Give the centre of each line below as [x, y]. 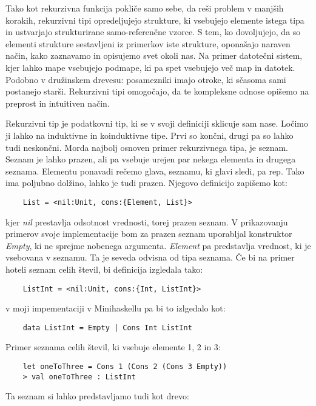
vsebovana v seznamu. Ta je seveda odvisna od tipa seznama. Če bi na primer [150, 257]
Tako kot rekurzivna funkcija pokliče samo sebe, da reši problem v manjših [145, 8]
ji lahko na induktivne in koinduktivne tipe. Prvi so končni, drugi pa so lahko [150, 135]
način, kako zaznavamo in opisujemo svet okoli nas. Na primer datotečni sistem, [154, 55]
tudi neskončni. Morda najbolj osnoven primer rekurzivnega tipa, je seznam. [147, 147]
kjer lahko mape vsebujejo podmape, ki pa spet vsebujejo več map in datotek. [150, 67]
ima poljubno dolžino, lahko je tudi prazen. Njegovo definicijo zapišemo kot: [146, 183]
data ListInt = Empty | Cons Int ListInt [107, 328]
